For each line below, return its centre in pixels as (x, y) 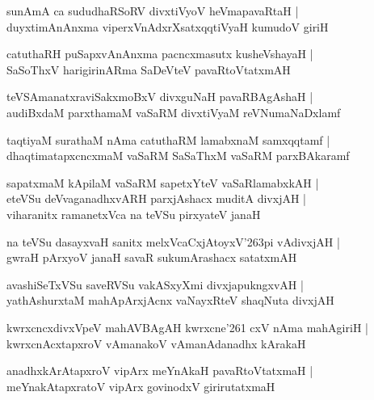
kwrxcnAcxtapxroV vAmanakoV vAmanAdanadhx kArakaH (156, 343)
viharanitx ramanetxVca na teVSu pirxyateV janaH (134, 214)
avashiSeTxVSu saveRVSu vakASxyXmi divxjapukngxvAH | (155, 284)
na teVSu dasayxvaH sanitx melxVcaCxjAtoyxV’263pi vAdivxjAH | (173, 241)
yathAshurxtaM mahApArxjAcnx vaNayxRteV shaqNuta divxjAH (170, 300)
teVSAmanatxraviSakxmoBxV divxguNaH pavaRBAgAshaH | (160, 97)
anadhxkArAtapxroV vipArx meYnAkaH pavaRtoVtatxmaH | (160, 371)
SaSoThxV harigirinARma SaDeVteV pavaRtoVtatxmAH (149, 69)
